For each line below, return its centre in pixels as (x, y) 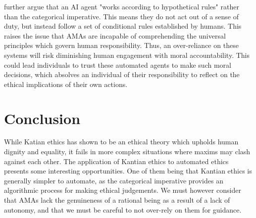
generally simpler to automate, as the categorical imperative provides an (114, 180)
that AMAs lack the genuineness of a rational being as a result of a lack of (117, 200)
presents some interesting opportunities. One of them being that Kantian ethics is (128, 171)
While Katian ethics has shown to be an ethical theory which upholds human (121, 142)
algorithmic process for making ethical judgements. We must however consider (123, 190)
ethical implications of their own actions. (66, 84)
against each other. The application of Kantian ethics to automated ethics (116, 161)
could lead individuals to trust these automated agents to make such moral (118, 65)
